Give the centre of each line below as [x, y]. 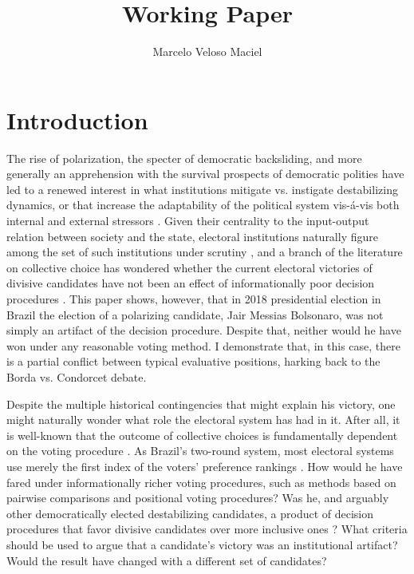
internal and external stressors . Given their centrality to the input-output [188, 221]
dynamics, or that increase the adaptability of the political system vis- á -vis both [203, 205]
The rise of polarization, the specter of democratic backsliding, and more [184, 158]
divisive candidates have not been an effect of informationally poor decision [191, 283]
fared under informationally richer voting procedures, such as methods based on [201, 482]
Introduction [77, 119]
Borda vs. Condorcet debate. [77, 376]
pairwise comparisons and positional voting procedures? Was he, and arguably [198, 498]
